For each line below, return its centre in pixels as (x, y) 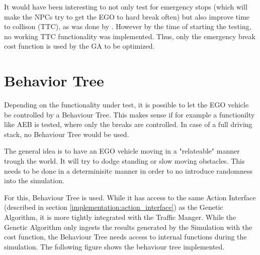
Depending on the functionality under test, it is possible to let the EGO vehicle (126, 105)
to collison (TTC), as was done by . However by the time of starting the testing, (128, 26)
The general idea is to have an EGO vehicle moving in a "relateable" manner (122, 151)
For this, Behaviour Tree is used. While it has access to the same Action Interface (130, 197)
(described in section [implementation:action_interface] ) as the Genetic (114, 207)
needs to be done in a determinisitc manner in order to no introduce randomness (128, 170)
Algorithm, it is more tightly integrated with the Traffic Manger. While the (120, 217)
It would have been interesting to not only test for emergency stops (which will (126, 7)
